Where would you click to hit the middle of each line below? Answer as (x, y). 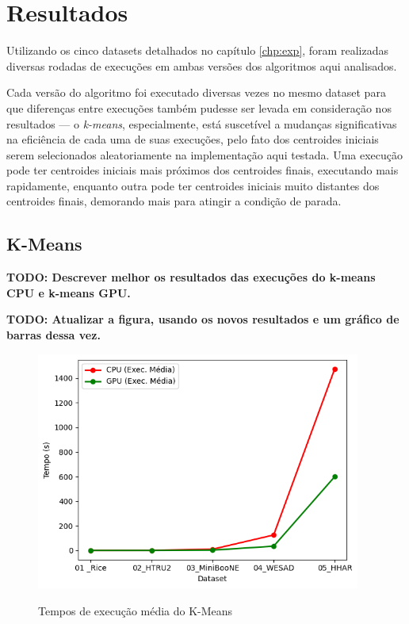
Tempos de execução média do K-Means (136, 610)
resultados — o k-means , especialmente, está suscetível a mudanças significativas (202, 123)
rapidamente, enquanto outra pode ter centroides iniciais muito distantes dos (193, 185)
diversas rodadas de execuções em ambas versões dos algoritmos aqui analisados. (202, 65)
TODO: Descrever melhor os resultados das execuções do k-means (191, 277)
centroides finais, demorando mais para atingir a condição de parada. (174, 201)
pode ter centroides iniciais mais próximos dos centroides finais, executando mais (203, 170)
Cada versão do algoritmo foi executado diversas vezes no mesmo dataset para (196, 92)
